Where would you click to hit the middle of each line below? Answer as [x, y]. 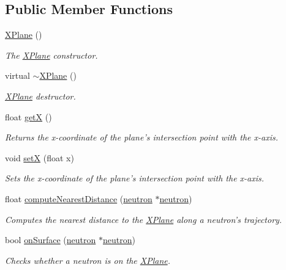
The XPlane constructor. [51, 55]
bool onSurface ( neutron [51, 240]
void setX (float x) [40, 157]
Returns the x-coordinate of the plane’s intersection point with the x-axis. [142, 137]
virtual [17, 75]
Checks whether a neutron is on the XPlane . [88, 260]
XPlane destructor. [40, 96]
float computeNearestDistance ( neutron [79, 198]
